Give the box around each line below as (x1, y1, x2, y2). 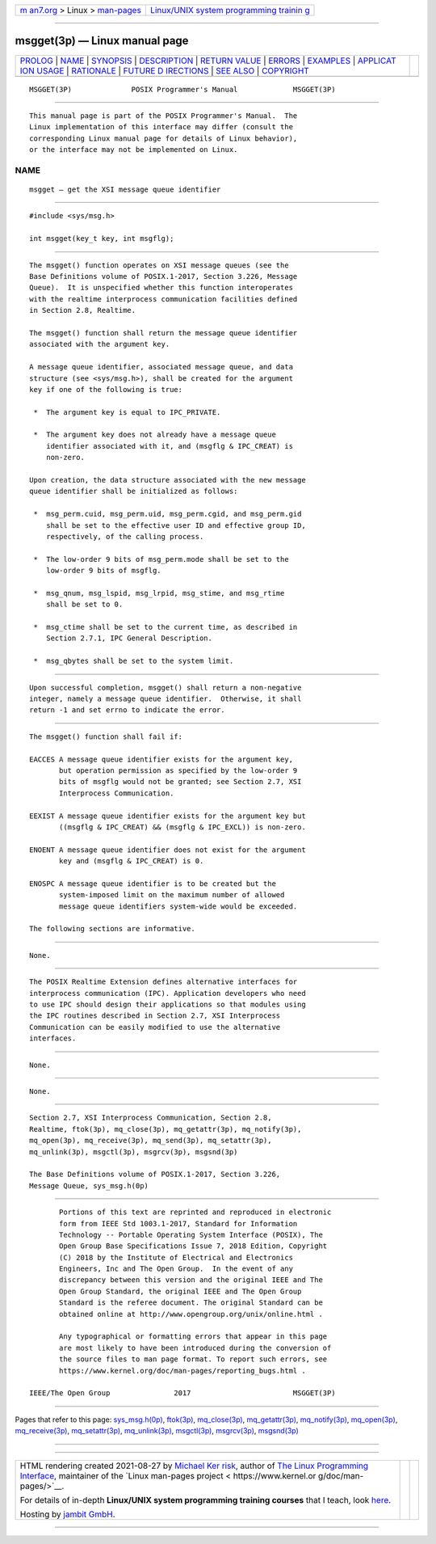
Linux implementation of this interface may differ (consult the (29, 122, 294, 132)
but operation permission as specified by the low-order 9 (59, 766, 298, 775)
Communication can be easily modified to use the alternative (29, 1023, 281, 1031)
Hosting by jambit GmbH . (19, 1508, 116, 1520)
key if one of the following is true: (29, 385, 183, 394)
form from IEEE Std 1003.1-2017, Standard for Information (59, 1219, 298, 1228)
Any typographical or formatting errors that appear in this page (59, 1332, 328, 1341)
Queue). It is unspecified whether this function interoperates (29, 283, 294, 293)
